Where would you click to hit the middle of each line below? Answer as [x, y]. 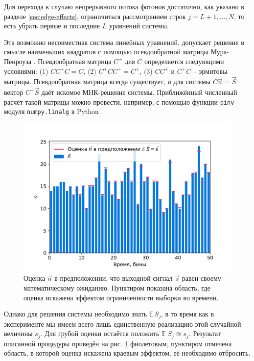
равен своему [201, 278]
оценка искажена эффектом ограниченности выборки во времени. [121, 297]
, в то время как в [188, 314]
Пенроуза [18, 61]
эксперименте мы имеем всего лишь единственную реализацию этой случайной [123, 324]
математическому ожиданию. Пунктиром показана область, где [117, 287]
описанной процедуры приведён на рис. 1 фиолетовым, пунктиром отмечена [118, 343]
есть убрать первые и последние [52, 26]
